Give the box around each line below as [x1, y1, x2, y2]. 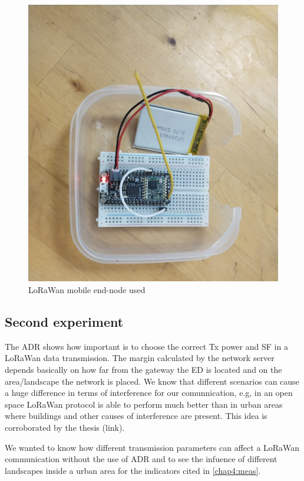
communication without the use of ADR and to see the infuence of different [5, 453, 277, 465]
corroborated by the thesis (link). [5, 421, 125, 433]
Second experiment [5, 312, 124, 330]
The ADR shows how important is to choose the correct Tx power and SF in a [5, 340, 288, 352]
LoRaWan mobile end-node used [28, 283, 146, 295]
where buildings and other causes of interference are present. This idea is [5, 409, 267, 422]
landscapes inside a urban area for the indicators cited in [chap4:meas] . [5, 464, 261, 476]
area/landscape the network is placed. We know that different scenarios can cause [5, 375, 299, 387]
